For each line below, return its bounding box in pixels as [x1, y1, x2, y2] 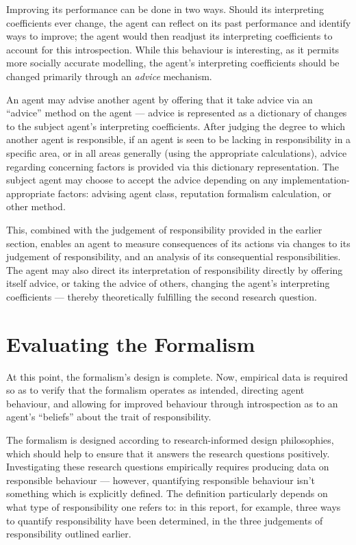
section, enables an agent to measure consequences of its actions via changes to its [6, 236, 351, 250]
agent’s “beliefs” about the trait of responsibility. [6, 409, 212, 424]
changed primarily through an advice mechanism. [6, 68, 212, 83]
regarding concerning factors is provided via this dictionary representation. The [6, 159, 339, 173]
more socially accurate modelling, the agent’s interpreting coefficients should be [6, 55, 340, 70]
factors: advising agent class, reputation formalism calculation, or [58, 186, 332, 200]
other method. [6, 199, 66, 214]
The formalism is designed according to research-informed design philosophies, [6, 432, 334, 446]
